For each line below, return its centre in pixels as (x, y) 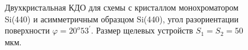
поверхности (27, 30)
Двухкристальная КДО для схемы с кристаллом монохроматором (122, 7)
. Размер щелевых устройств (142, 30)
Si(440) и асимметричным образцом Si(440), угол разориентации (122, 19)
